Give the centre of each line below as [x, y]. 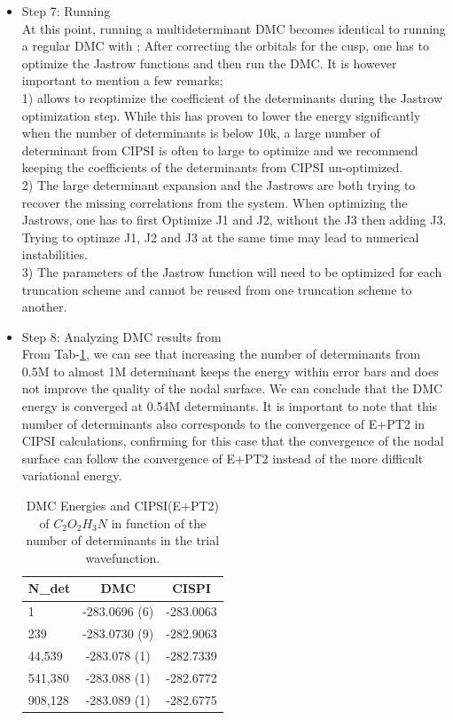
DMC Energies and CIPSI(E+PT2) [122, 506]
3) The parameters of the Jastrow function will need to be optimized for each [232, 271]
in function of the [159, 522]
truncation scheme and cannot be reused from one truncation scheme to [217, 289]
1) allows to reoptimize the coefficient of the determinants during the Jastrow [232, 97]
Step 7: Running [66, 11]
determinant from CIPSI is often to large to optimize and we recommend [220, 150]
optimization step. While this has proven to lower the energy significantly [221, 115]
